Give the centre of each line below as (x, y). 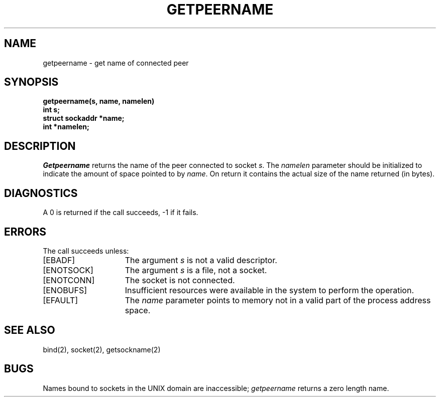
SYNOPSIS (31, 82)
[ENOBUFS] (65, 290)
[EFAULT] (61, 300)
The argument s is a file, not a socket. (196, 270)
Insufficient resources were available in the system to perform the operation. (269, 290)
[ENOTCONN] (69, 280)
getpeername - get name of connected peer (116, 63)
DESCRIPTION (40, 146)
